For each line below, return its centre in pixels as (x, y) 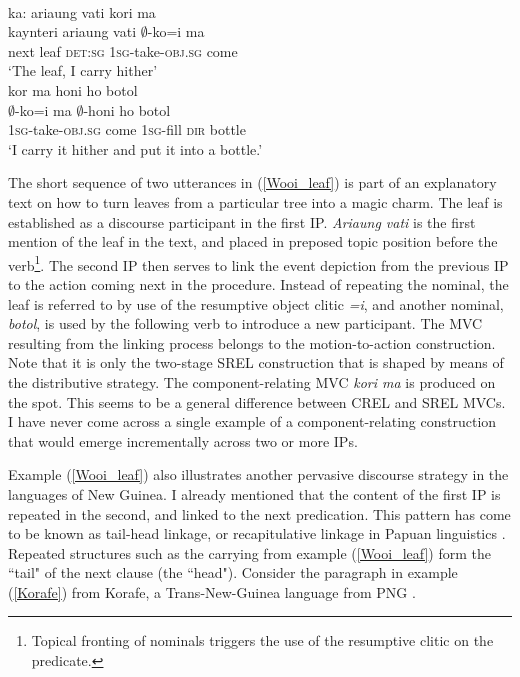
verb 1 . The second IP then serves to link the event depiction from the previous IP (258, 263)
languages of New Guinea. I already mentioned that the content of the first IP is (254, 493)
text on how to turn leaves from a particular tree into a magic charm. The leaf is (255, 201)
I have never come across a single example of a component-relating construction (252, 421)
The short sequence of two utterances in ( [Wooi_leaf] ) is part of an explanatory (252, 182)
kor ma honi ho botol (73, 89)
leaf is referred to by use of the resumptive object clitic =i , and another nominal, (256, 303)
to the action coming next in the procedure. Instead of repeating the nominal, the (258, 283)
